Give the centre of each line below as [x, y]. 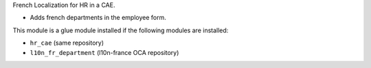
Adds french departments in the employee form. [98, 18]
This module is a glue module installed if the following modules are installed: [121, 30]
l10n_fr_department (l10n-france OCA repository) [104, 52]
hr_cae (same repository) [67, 43]
